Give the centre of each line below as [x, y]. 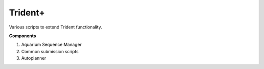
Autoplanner [34, 58]
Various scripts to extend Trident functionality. [55, 27]
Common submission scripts [50, 51]
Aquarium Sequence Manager [51, 45]
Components [22, 36]
